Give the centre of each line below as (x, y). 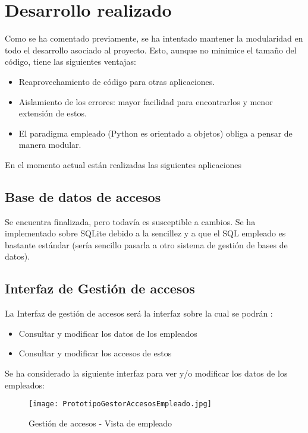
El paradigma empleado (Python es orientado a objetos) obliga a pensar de (155, 133)
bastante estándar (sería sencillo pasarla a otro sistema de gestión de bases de (146, 244)
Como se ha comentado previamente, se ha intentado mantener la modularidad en (154, 38)
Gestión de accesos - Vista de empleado (100, 423)
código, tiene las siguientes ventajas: (70, 61)
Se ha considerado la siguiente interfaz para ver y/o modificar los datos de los (146, 373)
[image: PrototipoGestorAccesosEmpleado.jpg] (120, 404)
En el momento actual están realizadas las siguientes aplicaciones (123, 164)
